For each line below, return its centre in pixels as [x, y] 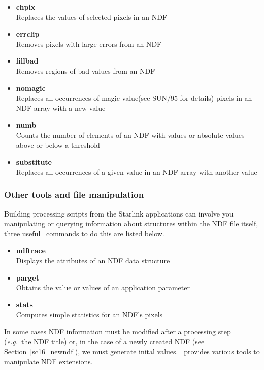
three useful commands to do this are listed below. [84, 233]
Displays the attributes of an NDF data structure [93, 260]
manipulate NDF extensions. [48, 361]
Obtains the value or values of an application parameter [103, 287]
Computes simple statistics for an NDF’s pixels [89, 314]
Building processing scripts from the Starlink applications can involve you [119, 213]
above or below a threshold [58, 145]
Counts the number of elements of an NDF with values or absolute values [130, 134]
